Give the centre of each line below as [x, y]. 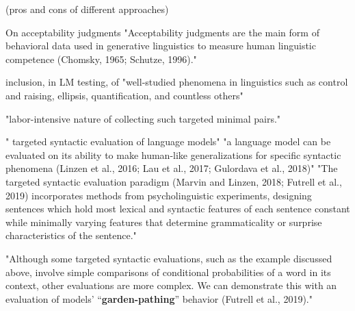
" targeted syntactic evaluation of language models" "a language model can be [168, 141]
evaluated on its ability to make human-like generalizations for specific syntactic [173, 154]
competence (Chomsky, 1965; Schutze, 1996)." [101, 59]
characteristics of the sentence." [71, 235]
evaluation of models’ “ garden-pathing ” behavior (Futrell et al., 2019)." [159, 298]
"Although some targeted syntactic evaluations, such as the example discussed [169, 258]
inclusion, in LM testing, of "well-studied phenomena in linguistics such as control [177, 82]
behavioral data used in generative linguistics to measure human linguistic [161, 46]
